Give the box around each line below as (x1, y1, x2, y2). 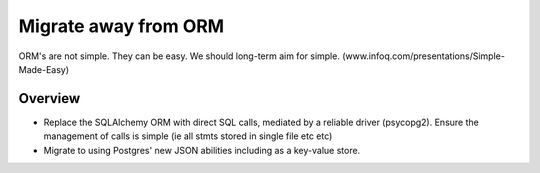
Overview (18, 90, 81, 107)
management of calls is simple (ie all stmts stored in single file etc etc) (43, 130, 333, 142)
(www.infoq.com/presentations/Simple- (341, 50, 505, 62)
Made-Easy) (18, 63, 70, 75)
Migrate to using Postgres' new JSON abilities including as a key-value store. (43, 144, 361, 156)
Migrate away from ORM (18, 15, 225, 37)
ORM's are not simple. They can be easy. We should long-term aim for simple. (18, 50, 340, 62)
